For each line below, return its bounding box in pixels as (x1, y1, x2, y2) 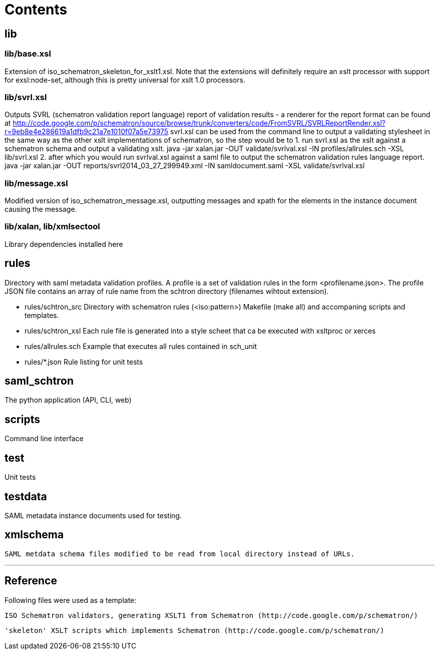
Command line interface (5, 434, 84, 443)
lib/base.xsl (5, 49, 51, 59)
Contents (5, 1, 68, 18)
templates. (25, 310, 59, 319)
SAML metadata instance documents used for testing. (5, 511, 182, 520)
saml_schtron (5, 375, 74, 388)
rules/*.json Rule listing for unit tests (25, 357, 143, 366)
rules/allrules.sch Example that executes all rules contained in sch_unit (25, 342, 257, 351)
